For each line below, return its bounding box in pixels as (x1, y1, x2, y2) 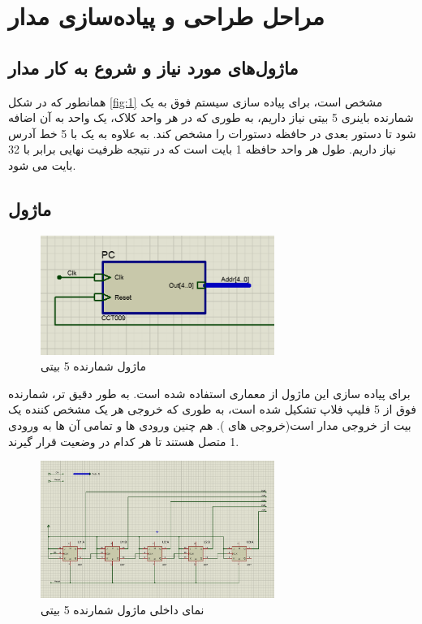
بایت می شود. (8, 156, 76, 173)
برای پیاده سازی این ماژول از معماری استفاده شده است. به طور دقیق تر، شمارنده (8, 384, 411, 401)
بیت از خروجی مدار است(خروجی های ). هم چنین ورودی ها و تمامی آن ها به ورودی (8, 416, 411, 433)
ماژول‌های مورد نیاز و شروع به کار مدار (8, 54, 299, 80)
